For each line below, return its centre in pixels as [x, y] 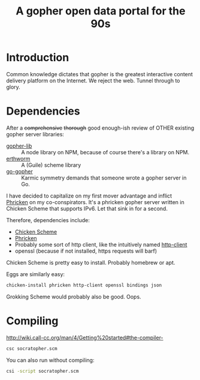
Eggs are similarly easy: [35, 274]
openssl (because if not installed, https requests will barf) [86, 251]
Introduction [38, 58]
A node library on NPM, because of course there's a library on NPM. [105, 152]
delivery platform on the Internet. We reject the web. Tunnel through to [93, 80]
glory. [13, 87]
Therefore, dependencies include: [48, 220]
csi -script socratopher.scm [43, 371]
